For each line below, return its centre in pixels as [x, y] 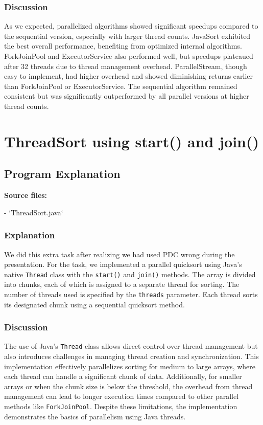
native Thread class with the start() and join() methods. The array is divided [130, 274]
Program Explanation [62, 174]
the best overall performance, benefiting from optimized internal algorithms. [123, 46]
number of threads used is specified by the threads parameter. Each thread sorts [131, 294]
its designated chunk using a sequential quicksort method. [94, 304]
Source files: [26, 195]
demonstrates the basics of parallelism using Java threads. [95, 416]
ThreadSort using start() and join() [131, 141]
